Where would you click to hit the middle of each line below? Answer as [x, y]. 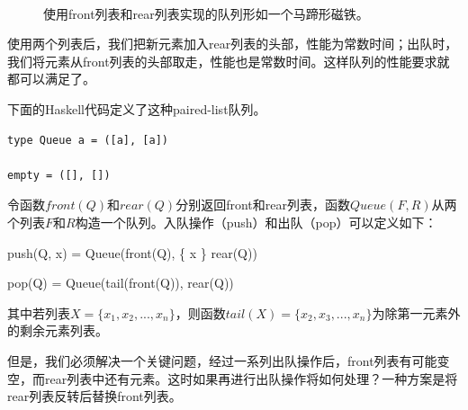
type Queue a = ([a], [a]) [88, 140]
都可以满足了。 [51, 79]
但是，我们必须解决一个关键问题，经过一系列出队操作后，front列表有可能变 [229, 360]
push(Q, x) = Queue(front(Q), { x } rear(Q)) [132, 252]
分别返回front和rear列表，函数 [263, 205]
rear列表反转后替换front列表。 [94, 396]
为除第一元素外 [416, 312]
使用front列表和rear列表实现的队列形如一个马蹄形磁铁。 [206, 13]
